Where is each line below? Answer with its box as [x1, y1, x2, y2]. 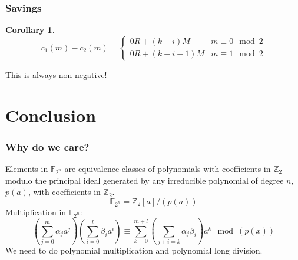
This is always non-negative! [5, 68, 107, 80]
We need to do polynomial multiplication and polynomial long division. [5, 244, 263, 256]
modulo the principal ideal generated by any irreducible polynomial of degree [5, 174, 284, 186]
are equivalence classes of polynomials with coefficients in [64, 163, 271, 174]
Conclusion [5, 103, 97, 127]
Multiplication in [5, 205, 67, 218]
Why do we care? [5, 139, 90, 154]
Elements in [5, 163, 48, 174]
